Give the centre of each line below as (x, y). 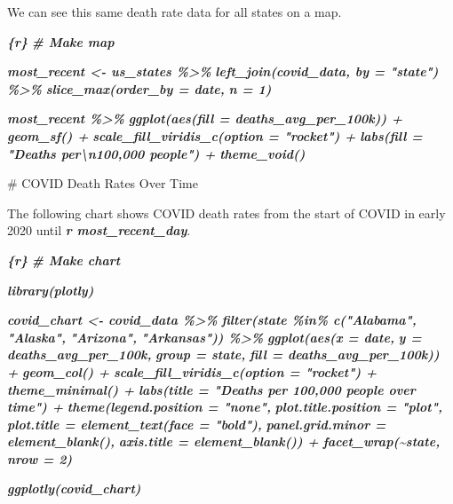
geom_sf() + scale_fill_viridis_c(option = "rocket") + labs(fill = (215, 135)
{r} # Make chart (64, 260)
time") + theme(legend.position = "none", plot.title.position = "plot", (225, 407)
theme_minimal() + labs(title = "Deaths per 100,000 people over (211, 389)
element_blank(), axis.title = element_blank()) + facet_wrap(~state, (224, 441)
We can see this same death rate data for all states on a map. (175, 12)
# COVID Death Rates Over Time (103, 183)
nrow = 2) (40, 458)
